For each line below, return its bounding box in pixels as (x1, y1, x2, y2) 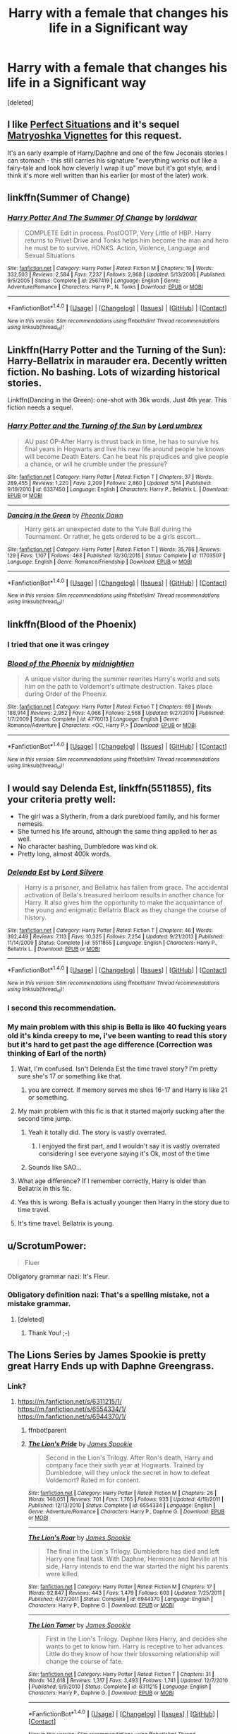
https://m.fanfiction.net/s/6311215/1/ (17, 1397, 122, 1406)
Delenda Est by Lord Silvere (7, 867, 104, 877)
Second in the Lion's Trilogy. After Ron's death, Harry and (45, 1453, 214, 1462)
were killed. (45, 1570, 80, 1578)
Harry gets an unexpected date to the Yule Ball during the (24, 525, 192, 533)
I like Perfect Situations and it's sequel (7, 119, 180, 131)
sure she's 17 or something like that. (17, 1072, 122, 1081)
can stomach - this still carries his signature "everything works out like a (7, 156, 217, 164)
